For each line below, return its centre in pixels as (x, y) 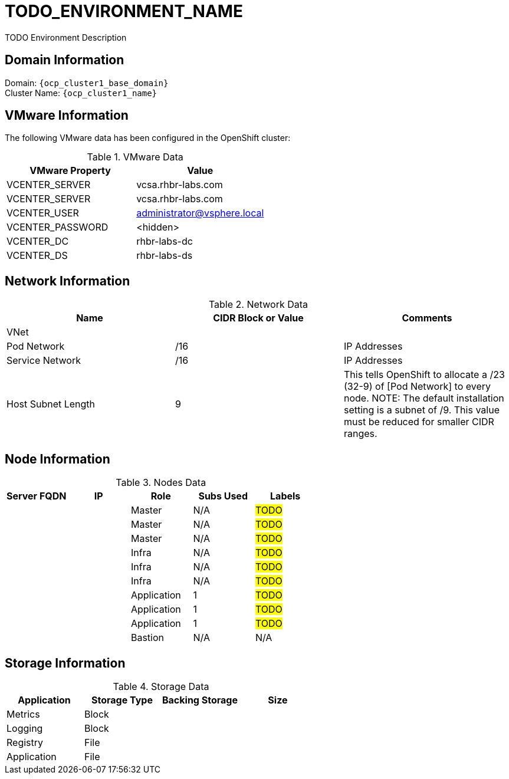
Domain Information (65, 60)
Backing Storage (200, 700)
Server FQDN (37, 496)
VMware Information (67, 116)
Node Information (58, 459)
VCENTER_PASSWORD (58, 227)
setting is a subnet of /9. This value (421, 410)
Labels (285, 496)
